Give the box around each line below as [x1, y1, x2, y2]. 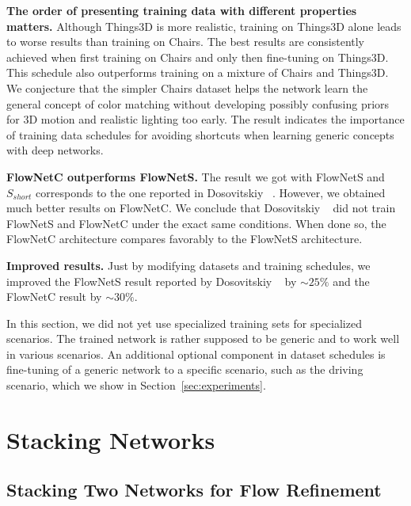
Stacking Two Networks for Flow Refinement [6, 477, 382, 502]
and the [333, 272, 370, 289]
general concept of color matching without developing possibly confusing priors [6, 95, 390, 112]
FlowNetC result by [6, 288, 102, 305]
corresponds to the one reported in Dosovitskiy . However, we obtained [36, 184, 386, 200]
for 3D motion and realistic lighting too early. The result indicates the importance [6, 111, 405, 127]
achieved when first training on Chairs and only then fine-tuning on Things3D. [6, 48, 389, 65]
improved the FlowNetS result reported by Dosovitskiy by [6, 272, 297, 289]
